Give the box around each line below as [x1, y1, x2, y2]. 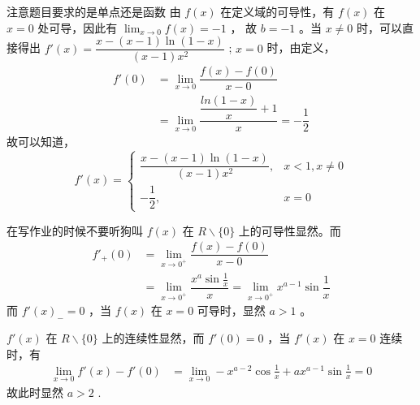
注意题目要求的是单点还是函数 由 [6, 3, 181, 19]
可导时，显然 [197, 302, 266, 319]
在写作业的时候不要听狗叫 [6, 222, 143, 239]
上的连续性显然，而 [102, 330, 205, 346]
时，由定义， [266, 39, 336, 56]
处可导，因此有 [37, 19, 118, 36]
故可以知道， [6, 133, 75, 150]
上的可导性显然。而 [238, 222, 341, 239]
